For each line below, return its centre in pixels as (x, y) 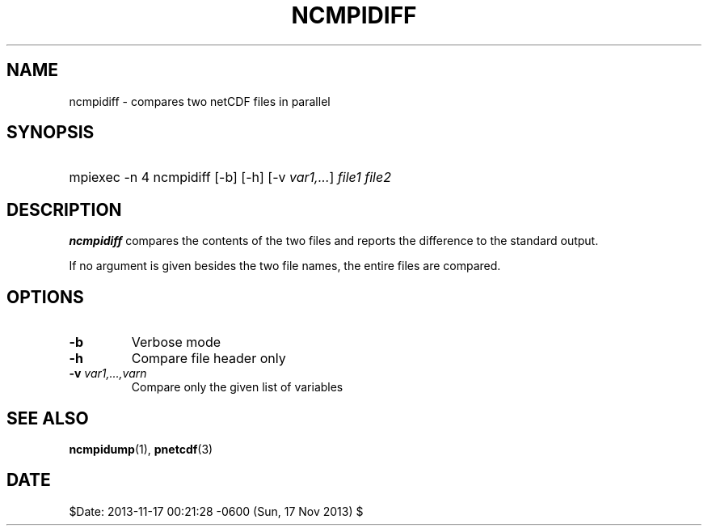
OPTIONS (45, 297)
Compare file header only (209, 359)
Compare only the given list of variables (237, 387)
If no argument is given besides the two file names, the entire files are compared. (285, 266)
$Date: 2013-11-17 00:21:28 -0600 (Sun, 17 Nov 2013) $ (216, 511)
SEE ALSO (48, 418)
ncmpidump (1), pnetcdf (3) (141, 449)
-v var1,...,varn (108, 374)
